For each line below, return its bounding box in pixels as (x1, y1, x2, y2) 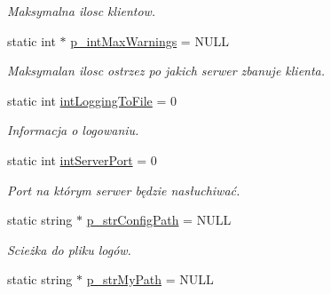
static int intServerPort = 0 (7, 150, 157, 169)
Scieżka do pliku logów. (7, 240, 131, 258)
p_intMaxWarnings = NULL (70, 31, 229, 50)
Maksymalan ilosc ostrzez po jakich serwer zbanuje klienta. (7, 61, 326, 80)
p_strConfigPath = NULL (86, 211, 232, 229)
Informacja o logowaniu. (7, 121, 139, 139)
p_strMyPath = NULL (86, 270, 214, 289)
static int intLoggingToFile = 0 (7, 91, 177, 109)
